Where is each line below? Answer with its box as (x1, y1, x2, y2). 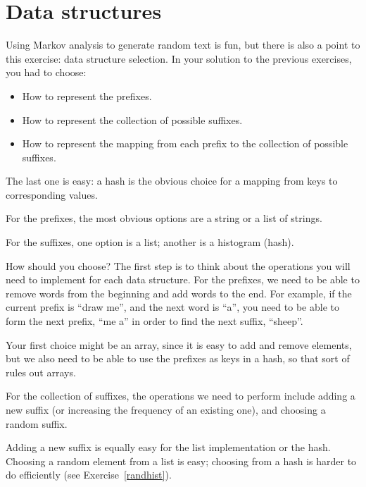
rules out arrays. (6, 364, 76, 379)
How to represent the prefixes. (22, 88, 152, 103)
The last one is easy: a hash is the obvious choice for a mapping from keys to (6, 173, 338, 188)
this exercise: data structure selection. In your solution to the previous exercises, (6, 51, 352, 66)
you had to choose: (6, 65, 87, 80)
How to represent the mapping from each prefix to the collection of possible (22, 136, 348, 151)
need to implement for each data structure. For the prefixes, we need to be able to (6, 272, 360, 287)
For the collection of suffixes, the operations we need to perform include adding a (6, 388, 355, 403)
